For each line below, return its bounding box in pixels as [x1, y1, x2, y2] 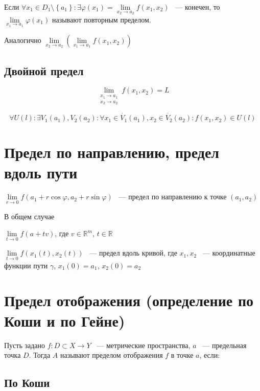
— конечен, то [175, 2, 220, 12]
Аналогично [4, 35, 41, 45]
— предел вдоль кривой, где [89, 247, 177, 258]
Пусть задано [4, 339, 45, 350]
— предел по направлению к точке [119, 191, 227, 202]
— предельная [202, 339, 247, 350]
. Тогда [29, 350, 51, 360]
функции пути [4, 260, 48, 270]
